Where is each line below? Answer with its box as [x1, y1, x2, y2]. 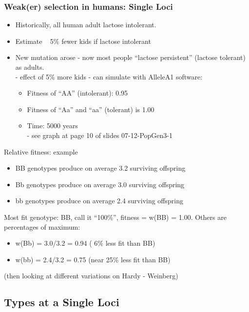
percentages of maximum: [4, 221, 80, 232]
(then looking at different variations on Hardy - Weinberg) [4, 271, 178, 281]
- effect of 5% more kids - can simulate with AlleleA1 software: [15, 71, 203, 81]
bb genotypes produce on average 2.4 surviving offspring [15, 195, 183, 206]
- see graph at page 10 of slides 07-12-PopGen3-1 [27, 130, 173, 140]
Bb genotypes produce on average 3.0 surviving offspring [15, 179, 185, 189]
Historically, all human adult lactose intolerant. [15, 19, 156, 30]
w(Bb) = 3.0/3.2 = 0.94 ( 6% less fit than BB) [15, 238, 155, 248]
